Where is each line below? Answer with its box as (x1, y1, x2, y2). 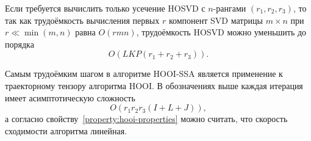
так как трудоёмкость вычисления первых (5, 13, 160, 26)
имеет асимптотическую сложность (5, 91, 135, 104)
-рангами (213, 2, 246, 14)
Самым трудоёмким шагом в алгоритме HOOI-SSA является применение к (5, 67, 283, 80)
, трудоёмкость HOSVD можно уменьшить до (136, 26, 307, 38)
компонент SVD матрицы (168, 13, 263, 26)
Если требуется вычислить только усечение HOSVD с (5, 2, 206, 14)
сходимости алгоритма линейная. (5, 124, 127, 137)
